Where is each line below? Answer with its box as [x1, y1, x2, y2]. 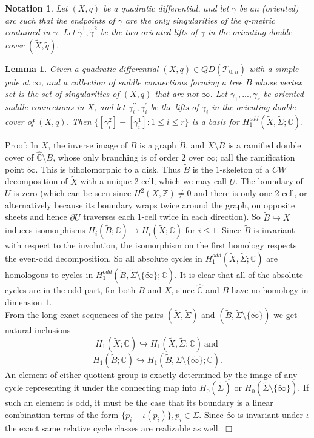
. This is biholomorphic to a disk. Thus [35, 162, 181, 175]
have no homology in [231, 284, 309, 296]
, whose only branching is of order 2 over [53, 151, 204, 163]
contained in [5, 25, 50, 38]
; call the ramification [215, 151, 295, 163]
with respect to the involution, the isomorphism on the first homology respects [5, 239, 297, 251]
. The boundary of [235, 174, 303, 187]
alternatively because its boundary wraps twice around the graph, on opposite [5, 198, 295, 211]
